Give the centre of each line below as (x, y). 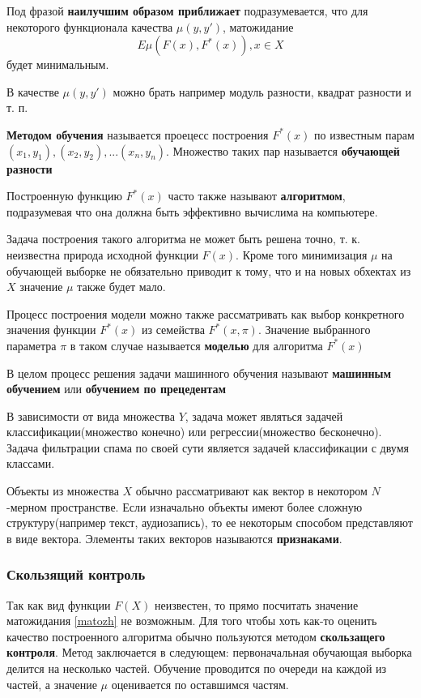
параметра (32, 345)
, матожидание (258, 26)
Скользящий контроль (76, 574)
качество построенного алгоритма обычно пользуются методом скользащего (196, 636)
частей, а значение (52, 684)
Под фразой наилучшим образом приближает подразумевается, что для (187, 11)
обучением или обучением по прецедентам (117, 389)
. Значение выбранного (314, 330)
